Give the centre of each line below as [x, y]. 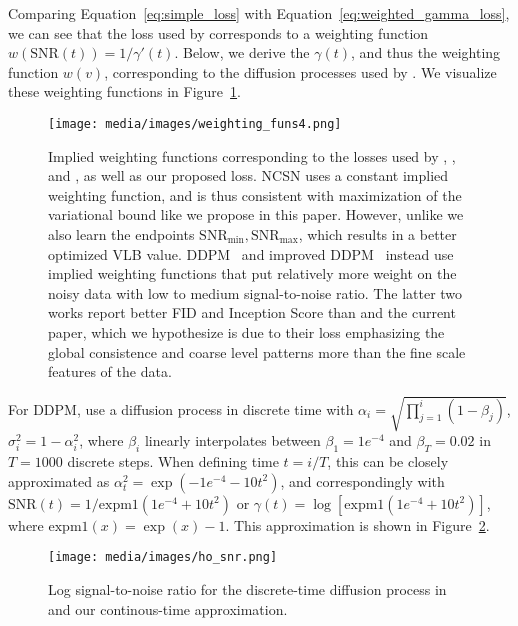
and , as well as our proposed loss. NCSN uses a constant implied [248, 175]
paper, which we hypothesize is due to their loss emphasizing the [246, 331]
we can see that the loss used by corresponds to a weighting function [218, 32]
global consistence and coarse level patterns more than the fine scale [257, 351]
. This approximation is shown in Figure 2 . [357, 524]
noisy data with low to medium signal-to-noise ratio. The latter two [255, 292]
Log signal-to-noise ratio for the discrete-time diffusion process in [247, 588]
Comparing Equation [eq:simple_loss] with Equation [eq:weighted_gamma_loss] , [259, 13]
